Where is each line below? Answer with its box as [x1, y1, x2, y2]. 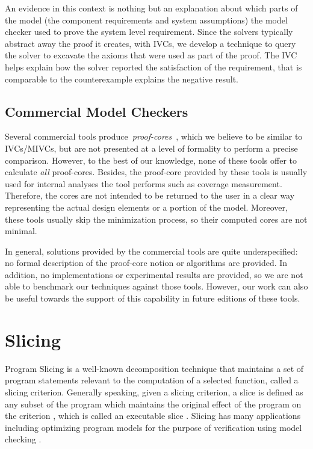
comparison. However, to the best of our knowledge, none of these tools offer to [5, 153, 297, 166]
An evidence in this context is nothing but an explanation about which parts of [5, 2, 298, 14]
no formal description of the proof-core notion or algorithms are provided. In [5, 256, 288, 269]
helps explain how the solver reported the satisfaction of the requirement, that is [5, 60, 302, 73]
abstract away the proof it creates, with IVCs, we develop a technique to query [5, 37, 296, 49]
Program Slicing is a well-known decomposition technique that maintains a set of [5, 362, 304, 374]
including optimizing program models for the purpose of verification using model [5, 421, 302, 433]
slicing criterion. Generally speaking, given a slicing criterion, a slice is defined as [5, 385, 303, 398]
